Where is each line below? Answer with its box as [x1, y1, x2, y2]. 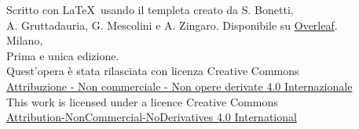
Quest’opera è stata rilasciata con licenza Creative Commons [6, 63, 299, 79]
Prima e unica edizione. [6, 47, 119, 63]
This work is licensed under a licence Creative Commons [6, 93, 278, 109]
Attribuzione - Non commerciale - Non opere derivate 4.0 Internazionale [6, 77, 353, 94]
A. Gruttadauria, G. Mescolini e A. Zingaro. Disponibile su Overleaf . [6, 16, 338, 33]
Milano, [6, 32, 43, 48]
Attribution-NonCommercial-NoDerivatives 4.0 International [6, 109, 297, 125]
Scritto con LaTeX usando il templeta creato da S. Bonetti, [6, 2, 294, 17]
